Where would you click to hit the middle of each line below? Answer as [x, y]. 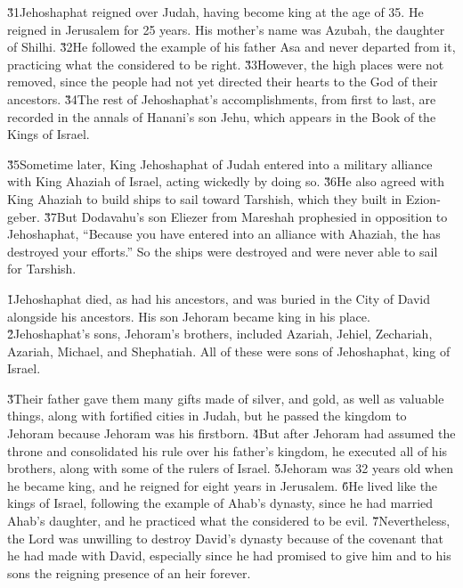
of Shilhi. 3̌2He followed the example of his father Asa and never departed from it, [231, 47]
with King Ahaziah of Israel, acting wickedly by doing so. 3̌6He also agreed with [226, 181]
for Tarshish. [42, 269]
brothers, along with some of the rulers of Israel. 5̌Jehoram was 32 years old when [231, 468]
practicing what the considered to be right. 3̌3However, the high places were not [226, 64]
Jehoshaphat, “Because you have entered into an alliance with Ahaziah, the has [224, 234]
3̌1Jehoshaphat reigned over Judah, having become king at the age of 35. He [215, 12]
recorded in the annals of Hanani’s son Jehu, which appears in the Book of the [222, 116]
